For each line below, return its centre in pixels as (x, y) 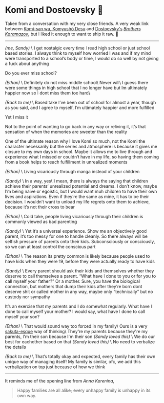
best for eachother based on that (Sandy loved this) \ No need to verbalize (80, 341)
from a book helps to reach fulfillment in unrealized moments (66, 162)
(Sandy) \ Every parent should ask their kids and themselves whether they (80, 270)
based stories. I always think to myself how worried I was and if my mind (78, 53)
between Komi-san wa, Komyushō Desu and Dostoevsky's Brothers (73, 28)
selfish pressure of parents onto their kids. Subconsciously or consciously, (80, 241)
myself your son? (22, 316)
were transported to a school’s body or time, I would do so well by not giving (82, 58)
